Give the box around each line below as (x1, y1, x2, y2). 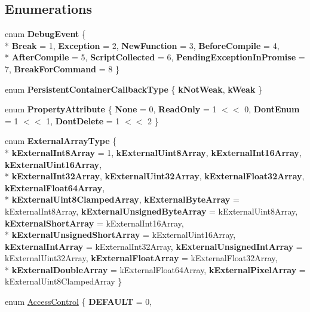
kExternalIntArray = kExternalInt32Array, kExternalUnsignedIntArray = (5, 240, 303, 252)
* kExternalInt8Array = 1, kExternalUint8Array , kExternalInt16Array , (5, 146, 302, 158)
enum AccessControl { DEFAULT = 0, (5, 295, 152, 308)
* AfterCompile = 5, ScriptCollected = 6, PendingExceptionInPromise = (5, 51, 305, 63)
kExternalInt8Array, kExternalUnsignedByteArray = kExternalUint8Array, (5, 204, 298, 217)
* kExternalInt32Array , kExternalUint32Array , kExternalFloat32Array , (5, 170, 305, 182)
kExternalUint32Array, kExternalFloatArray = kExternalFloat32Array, (5, 252, 278, 264)
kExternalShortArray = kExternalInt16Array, (5, 216, 184, 229)
